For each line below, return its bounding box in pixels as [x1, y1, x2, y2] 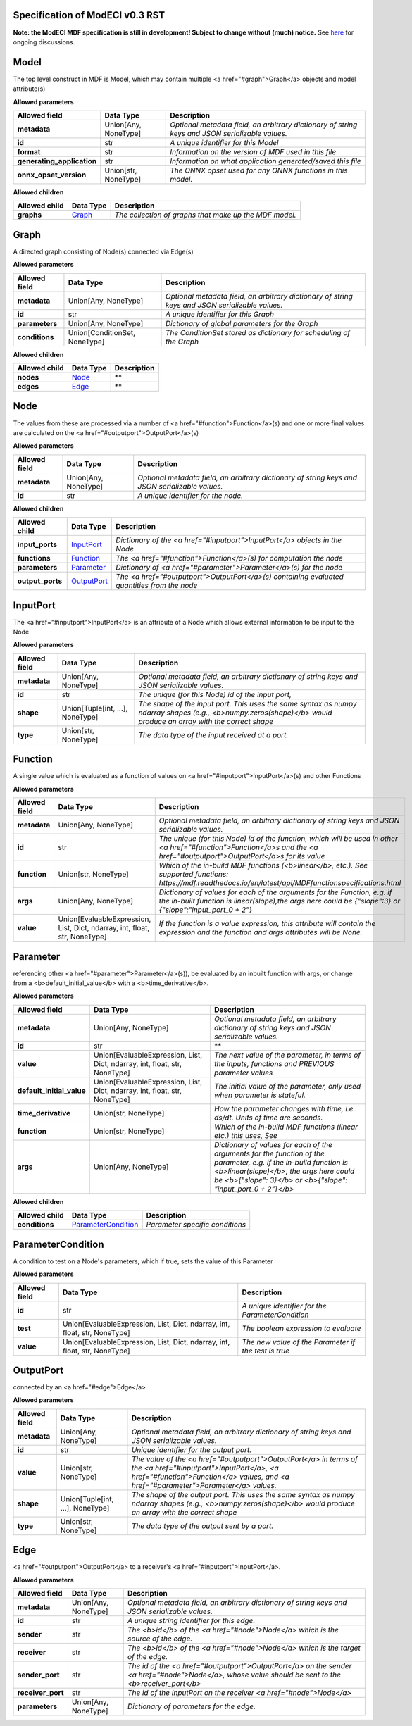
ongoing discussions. [13, 37, 75, 46]
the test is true [242, 1346, 290, 1356]
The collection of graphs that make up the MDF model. [114, 210, 296, 220]
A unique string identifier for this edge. [127, 1616, 256, 1626]
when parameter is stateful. [213, 1090, 306, 1100]
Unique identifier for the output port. [131, 1444, 252, 1454]
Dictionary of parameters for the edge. [127, 1701, 256, 1711]
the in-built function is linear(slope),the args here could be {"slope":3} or [158, 896, 401, 906]
